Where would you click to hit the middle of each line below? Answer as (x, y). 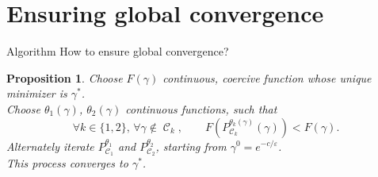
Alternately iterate (50, 146)
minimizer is (37, 93)
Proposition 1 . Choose (65, 77)
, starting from (191, 146)
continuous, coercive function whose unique (267, 77)
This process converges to (67, 163)
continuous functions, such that (201, 108)
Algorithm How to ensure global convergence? (118, 51)
